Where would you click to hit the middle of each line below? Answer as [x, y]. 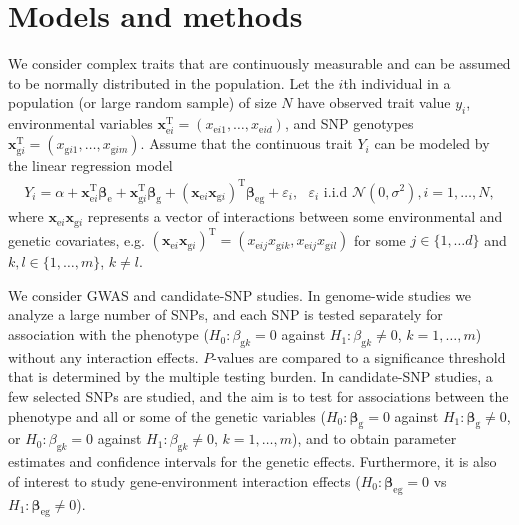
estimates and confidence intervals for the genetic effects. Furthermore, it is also [252, 461]
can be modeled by [432, 143]
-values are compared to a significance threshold [359, 356]
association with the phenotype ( [108, 334]
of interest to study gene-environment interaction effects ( [184, 480]
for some [380, 239]
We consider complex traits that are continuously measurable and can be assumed [259, 63]
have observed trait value [374, 102]
